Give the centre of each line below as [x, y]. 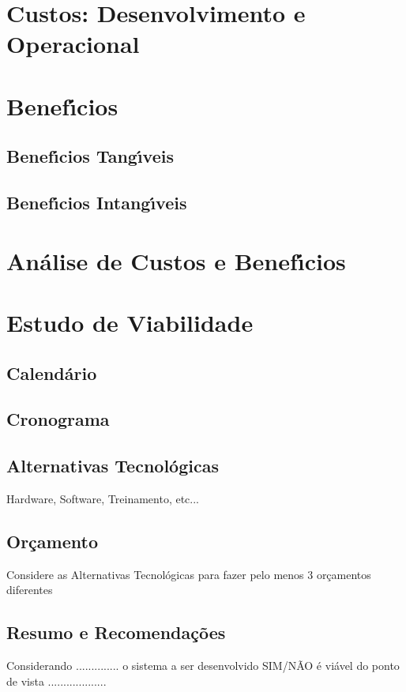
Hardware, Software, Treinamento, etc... [103, 499]
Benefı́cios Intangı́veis [97, 203]
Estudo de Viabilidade [130, 323]
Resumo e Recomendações [116, 632]
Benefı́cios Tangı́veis [90, 156]
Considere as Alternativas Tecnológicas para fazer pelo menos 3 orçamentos [189, 574]
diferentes [30, 590]
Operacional [73, 44]
